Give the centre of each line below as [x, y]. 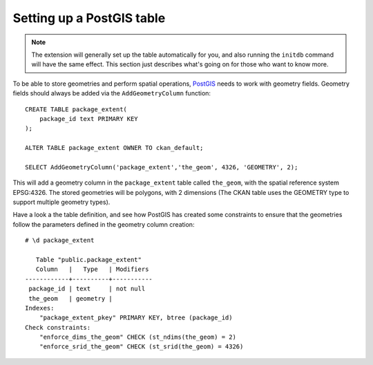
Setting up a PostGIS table [89, 18]
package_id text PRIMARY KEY [88, 119]
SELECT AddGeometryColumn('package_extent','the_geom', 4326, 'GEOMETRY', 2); [162, 167]
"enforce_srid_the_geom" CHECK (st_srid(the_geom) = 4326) [141, 347]
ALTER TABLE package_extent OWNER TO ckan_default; [114, 148]
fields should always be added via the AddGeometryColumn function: [112, 93]
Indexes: [40, 308]
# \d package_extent [60, 241]
